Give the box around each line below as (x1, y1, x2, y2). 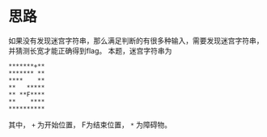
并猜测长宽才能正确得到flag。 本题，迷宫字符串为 (8, 45, 172, 55)
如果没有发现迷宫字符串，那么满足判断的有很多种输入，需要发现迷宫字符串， (8, 36, 264, 45)
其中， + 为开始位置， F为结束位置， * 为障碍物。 (8, 119, 172, 130)
